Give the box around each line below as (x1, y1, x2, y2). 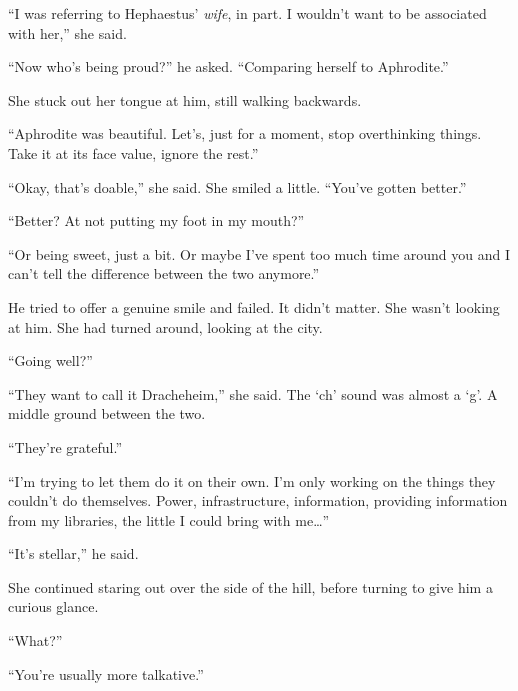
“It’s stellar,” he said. (8, 543, 139, 564)
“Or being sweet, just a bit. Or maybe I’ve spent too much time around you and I (8, 243, 510, 264)
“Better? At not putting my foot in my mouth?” (8, 210, 305, 231)
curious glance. (8, 596, 99, 617)
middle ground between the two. (8, 403, 206, 424)
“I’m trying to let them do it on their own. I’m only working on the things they (8, 470, 496, 491)
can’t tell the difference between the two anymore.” (8, 263, 320, 284)
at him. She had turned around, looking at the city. (8, 316, 323, 337)
